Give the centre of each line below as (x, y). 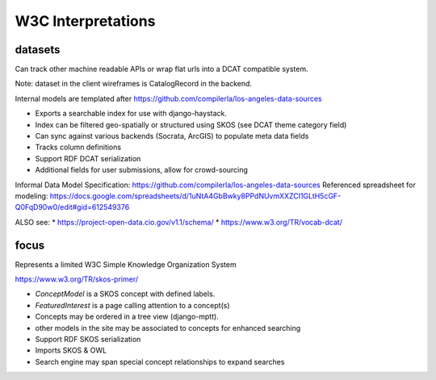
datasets (38, 50)
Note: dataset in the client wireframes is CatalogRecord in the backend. (134, 84)
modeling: (31, 196)
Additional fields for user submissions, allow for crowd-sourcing (141, 170)
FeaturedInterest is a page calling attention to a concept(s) (132, 305)
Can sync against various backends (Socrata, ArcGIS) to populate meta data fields (172, 136)
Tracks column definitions (78, 147)
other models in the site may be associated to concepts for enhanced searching (168, 328)
